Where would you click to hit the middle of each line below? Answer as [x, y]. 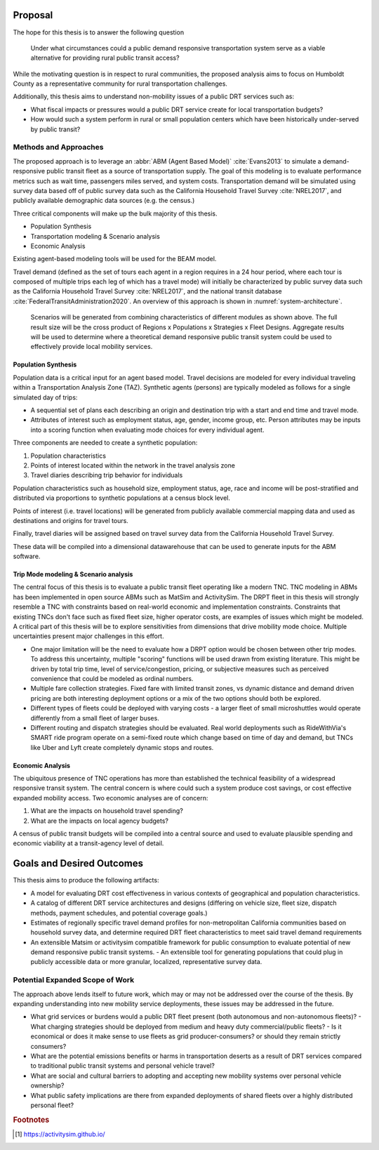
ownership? [47, 1085]
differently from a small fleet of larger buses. [95, 718]
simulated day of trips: [45, 397]
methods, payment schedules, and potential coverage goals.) [119, 913]
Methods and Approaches [58, 147]
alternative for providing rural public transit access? [105, 58]
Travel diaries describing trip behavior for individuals [107, 475]
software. [27, 556]
